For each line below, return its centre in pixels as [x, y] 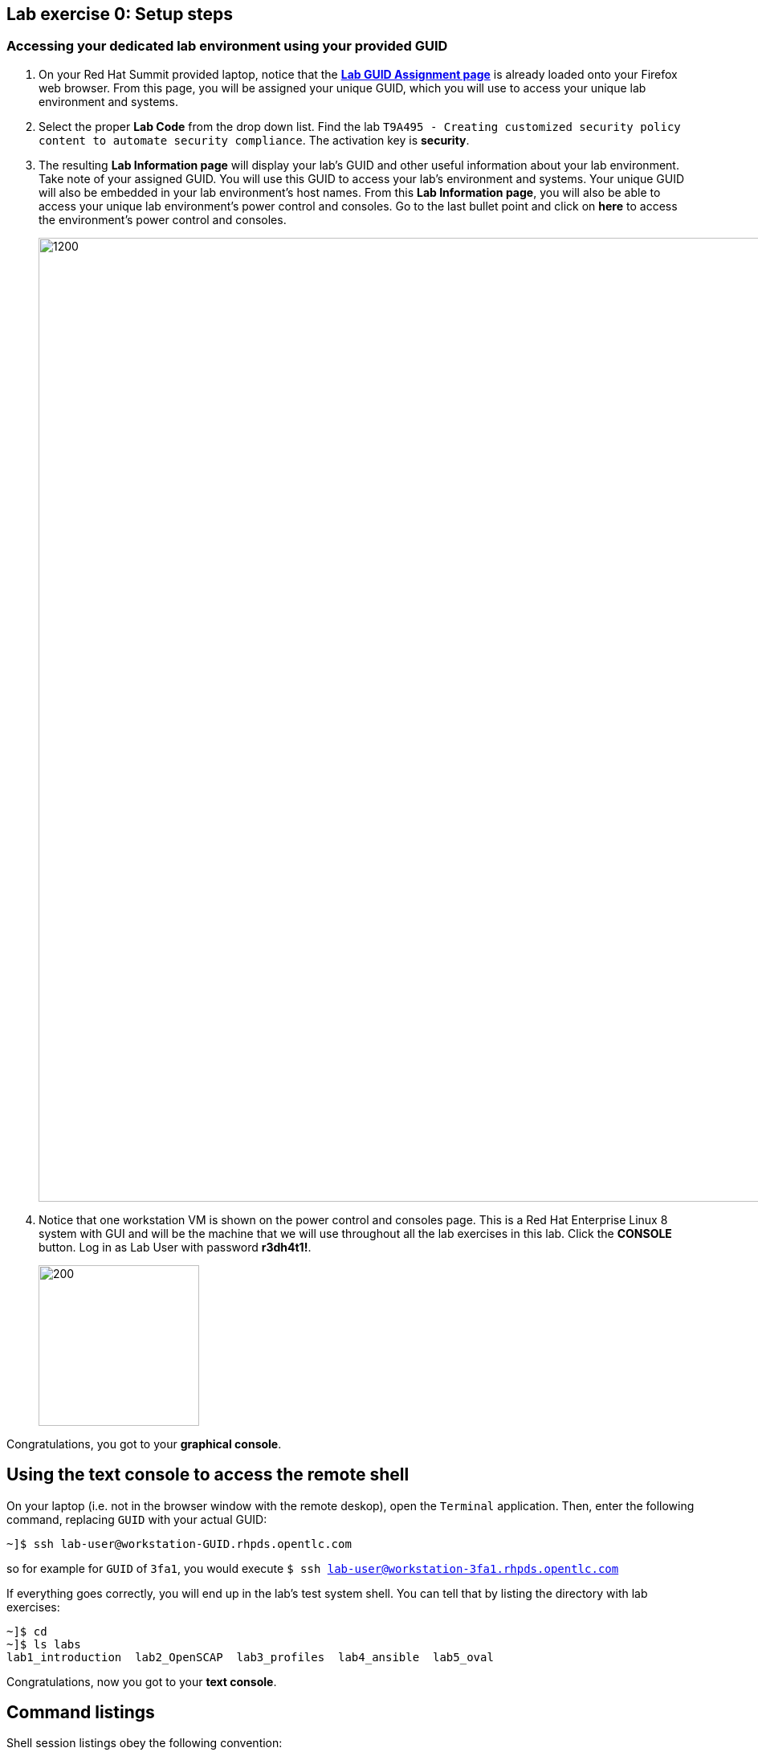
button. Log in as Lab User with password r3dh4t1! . [175, 1247]
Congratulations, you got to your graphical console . [144, 1444]
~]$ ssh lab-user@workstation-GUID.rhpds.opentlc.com [179, 1544]
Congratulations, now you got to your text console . [142, 1681]
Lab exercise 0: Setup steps [120, 14]
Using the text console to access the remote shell [208, 1475]
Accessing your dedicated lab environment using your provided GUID [227, 46]
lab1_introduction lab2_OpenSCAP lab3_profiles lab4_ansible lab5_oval [250, 1657]
